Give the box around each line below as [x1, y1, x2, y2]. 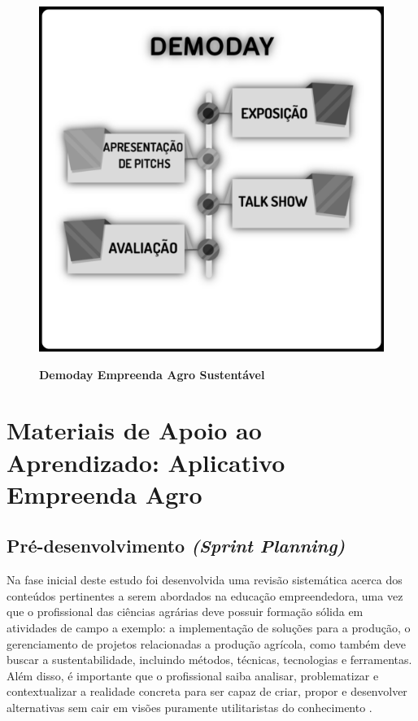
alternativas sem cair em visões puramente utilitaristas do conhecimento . [7, 698, 372, 715]
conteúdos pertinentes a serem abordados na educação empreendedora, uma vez [7, 587, 403, 604]
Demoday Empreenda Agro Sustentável [39, 365, 265, 382]
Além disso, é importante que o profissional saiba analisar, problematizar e [7, 666, 379, 684]
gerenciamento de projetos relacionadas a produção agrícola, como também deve [7, 635, 407, 652]
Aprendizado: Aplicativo [7, 445, 285, 478]
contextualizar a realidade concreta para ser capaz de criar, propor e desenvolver [7, 683, 407, 700]
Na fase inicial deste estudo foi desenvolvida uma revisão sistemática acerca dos [7, 571, 403, 588]
